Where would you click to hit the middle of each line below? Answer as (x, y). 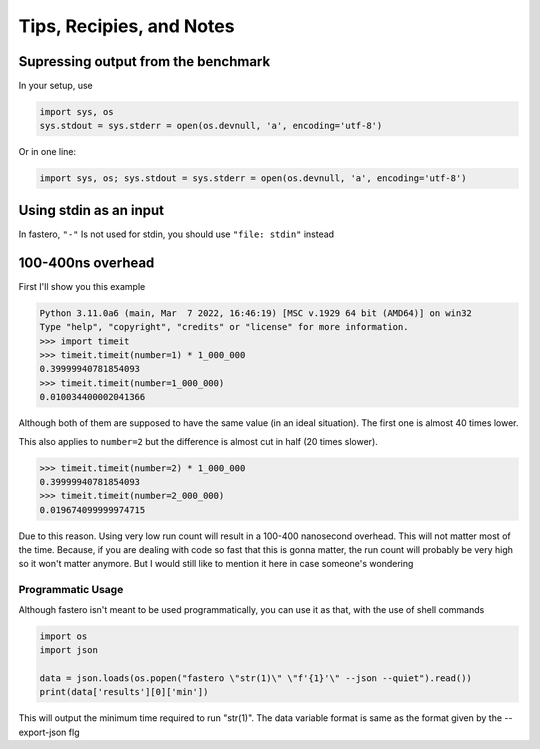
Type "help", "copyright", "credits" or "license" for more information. (224, 327)
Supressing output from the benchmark (144, 61)
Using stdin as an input (91, 210)
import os (63, 636)
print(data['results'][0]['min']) (124, 692)
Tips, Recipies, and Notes (126, 26)
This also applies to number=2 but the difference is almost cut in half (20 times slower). (198, 441)
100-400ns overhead (86, 262)
